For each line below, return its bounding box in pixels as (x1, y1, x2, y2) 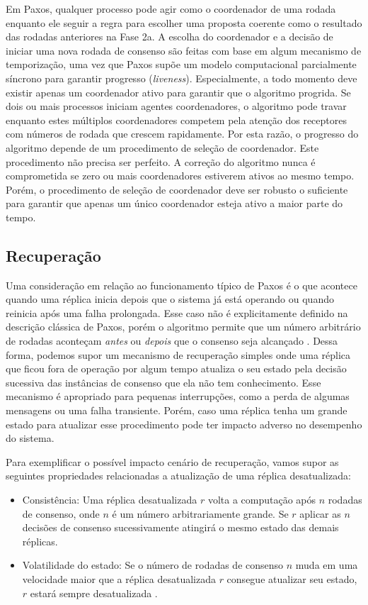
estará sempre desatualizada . (30, 585, 158, 600)
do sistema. (6, 431, 54, 445)
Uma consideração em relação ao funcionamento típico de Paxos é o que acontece (6, 277, 357, 292)
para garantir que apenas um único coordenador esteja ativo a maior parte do (6, 196, 343, 211)
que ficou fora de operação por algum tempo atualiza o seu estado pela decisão (6, 361, 347, 376)
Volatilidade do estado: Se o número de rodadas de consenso (22, 557, 284, 572)
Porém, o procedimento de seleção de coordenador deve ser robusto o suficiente (6, 182, 348, 196)
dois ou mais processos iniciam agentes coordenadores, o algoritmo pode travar (6, 99, 347, 113)
